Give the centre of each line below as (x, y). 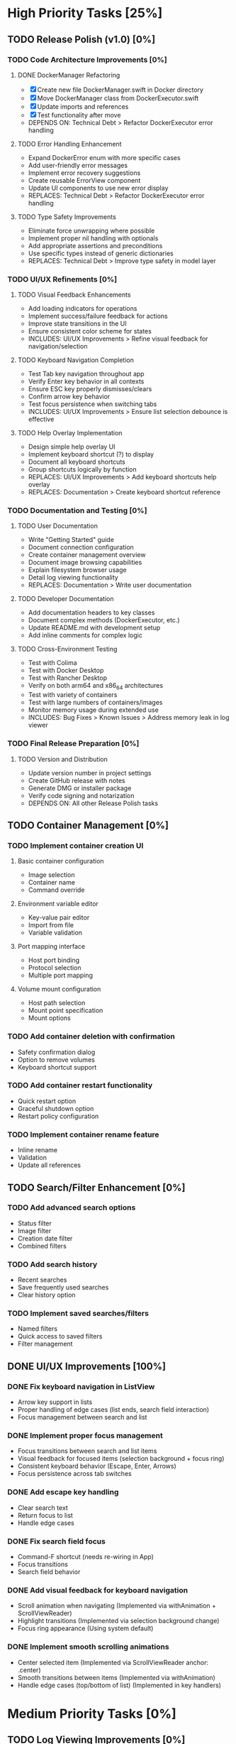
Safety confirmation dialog (56, 1052)
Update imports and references (83, 106)
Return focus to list (45, 1515)
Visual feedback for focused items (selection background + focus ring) (121, 1459)
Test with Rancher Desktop (68, 678)
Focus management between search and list (82, 1418)
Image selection (51, 875)
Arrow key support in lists (55, 1402)
